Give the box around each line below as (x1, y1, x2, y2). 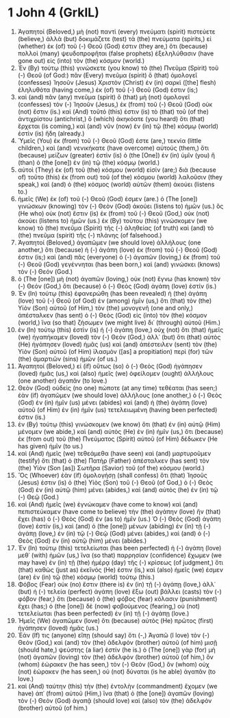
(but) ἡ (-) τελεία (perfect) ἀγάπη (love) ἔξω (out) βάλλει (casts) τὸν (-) (17, 587, 222, 595)
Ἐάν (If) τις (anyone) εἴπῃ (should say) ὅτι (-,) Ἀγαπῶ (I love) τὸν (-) (17, 631, 210, 639)
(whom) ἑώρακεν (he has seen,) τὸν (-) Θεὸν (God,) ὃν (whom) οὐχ (17, 660, 209, 668)
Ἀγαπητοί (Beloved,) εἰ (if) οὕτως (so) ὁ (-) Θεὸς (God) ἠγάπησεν (17, 361, 203, 370)
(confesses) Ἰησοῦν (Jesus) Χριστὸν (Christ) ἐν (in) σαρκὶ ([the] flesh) (17, 78, 216, 86)
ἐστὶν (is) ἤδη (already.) (17, 129, 85, 138)
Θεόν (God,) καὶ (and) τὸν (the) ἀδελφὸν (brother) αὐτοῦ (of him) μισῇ (17, 638, 218, 646)
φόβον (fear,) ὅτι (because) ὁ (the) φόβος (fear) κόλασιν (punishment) (17, 594, 218, 603)
